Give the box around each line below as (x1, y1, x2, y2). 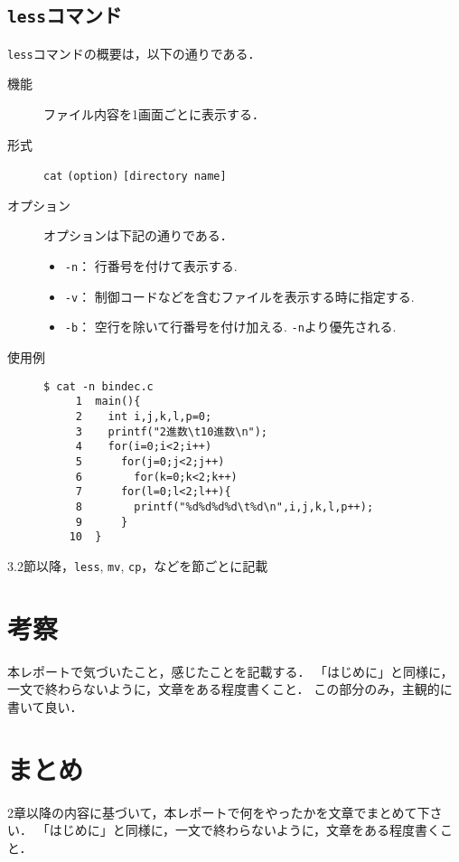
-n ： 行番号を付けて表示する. (64, 257, 238, 276)
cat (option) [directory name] (43, 170, 227, 183)
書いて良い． (7, 697, 83, 716)
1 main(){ (75, 395, 141, 408)
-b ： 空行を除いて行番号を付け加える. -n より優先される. (64, 317, 397, 336)
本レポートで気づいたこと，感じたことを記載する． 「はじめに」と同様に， (7, 661, 454, 680)
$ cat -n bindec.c (43, 379, 154, 393)
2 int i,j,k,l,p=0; (75, 409, 212, 423)
